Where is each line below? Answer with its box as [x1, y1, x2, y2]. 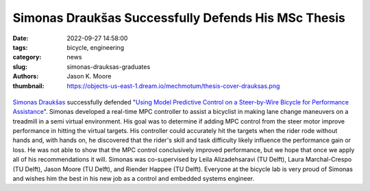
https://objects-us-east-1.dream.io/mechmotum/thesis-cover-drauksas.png [66, 82, 280, 90]
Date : [12, 34, 29, 42]
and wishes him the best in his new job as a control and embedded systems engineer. [12, 175, 255, 183]
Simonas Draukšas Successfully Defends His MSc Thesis [12, 10, 345, 25]
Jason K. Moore [66, 72, 112, 80]
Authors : [12, 72, 39, 80]
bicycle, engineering [66, 43, 125, 51]
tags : [12, 43, 28, 51]
